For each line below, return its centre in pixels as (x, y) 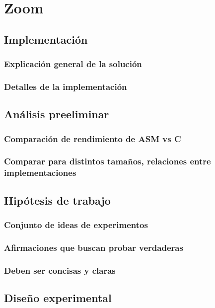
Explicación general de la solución (73, 64)
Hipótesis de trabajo (57, 200)
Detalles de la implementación (66, 86)
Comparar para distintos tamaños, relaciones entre (107, 161)
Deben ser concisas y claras (60, 270)
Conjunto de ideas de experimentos (76, 224)
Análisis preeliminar (57, 114)
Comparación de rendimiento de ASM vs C (93, 138)
